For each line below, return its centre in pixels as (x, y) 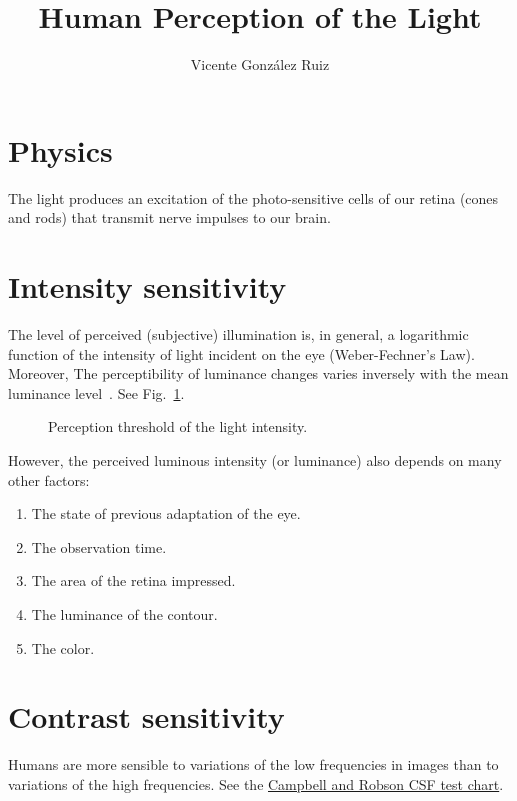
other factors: (49, 479)
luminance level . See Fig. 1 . (96, 392)
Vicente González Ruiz (260, 64)
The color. (63, 647)
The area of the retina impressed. (133, 580)
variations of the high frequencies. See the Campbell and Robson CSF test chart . (256, 783)
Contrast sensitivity (146, 716)
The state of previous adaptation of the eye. (166, 513)
